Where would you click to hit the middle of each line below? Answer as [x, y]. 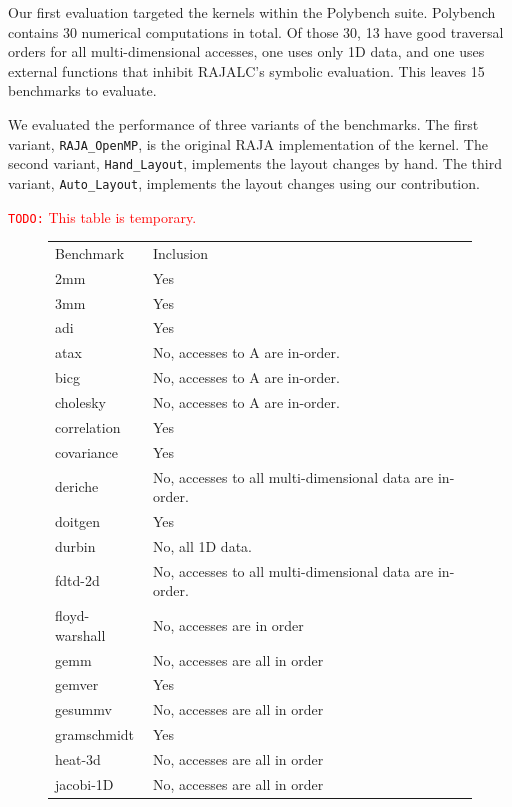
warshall [80, 634]
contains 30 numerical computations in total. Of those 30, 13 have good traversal [256, 31]
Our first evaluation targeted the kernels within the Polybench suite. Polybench [252, 12]
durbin [75, 545]
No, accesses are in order [228, 624]
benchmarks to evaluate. [82, 90]
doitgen [78, 520]
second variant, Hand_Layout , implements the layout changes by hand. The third [255, 163]
